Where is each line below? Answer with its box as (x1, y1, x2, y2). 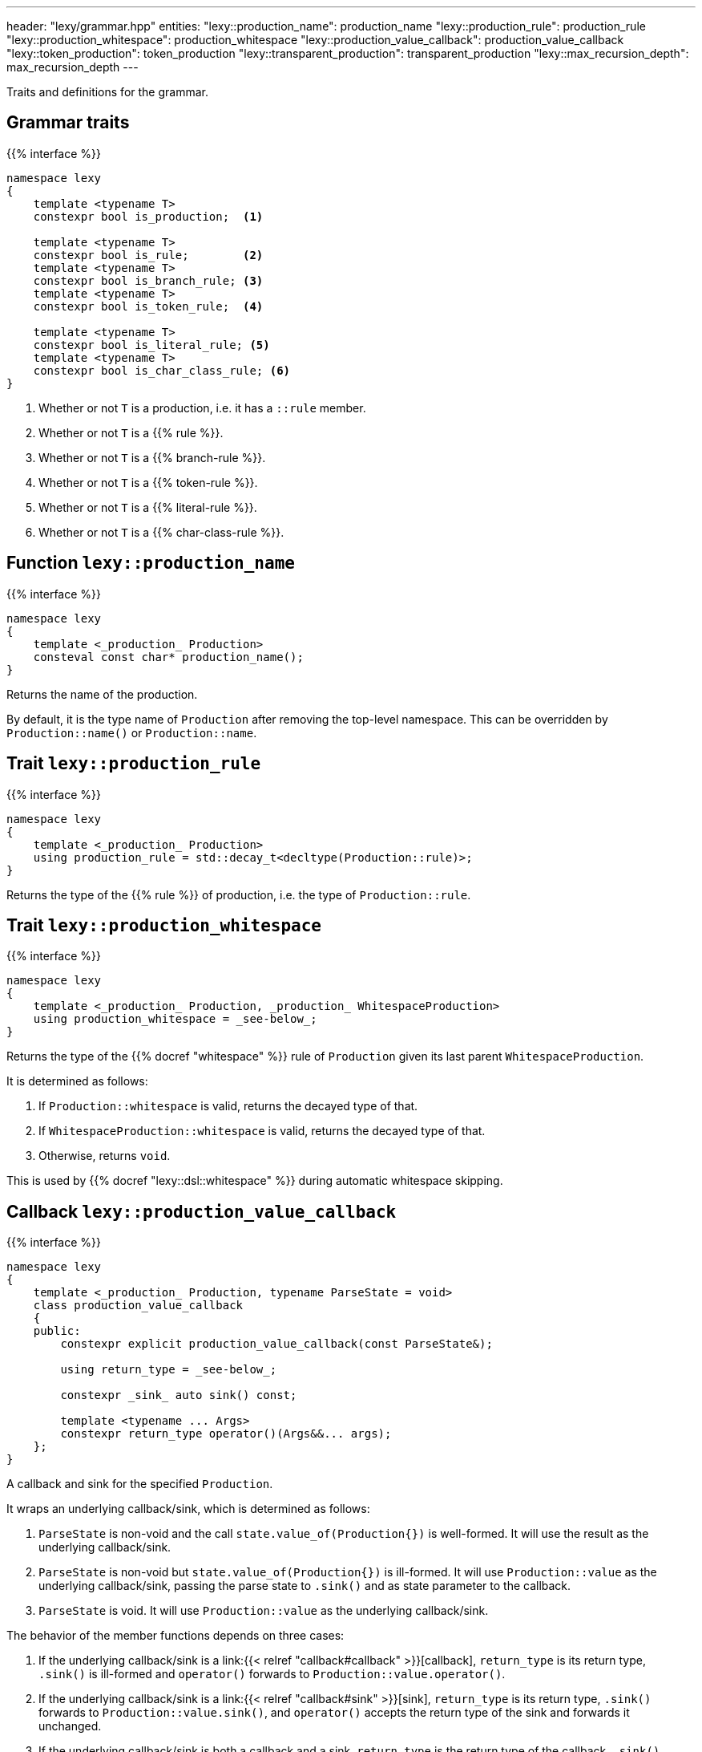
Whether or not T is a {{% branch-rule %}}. (38, 450, 266, 464)
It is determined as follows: (6, 1074, 148, 1089)
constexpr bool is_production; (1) (33, 209, 264, 223)
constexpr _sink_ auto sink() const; (60, 1389, 297, 1402)
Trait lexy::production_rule (6, 753, 261, 774)
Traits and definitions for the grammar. (6, 85, 208, 99)
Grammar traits (6, 112, 130, 133)
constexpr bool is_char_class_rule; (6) (33, 363, 291, 377)
